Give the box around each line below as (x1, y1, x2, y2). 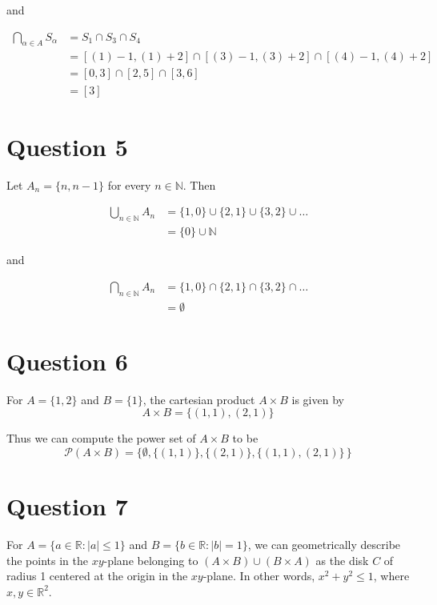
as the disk (315, 551, 369, 568)
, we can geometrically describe (247, 535, 401, 552)
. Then (182, 176, 216, 193)
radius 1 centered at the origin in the (6, 567, 188, 584)
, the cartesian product (142, 391, 255, 407)
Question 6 (6, 344, 128, 377)
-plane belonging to (103, 551, 198, 568)
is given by (291, 391, 344, 407)
